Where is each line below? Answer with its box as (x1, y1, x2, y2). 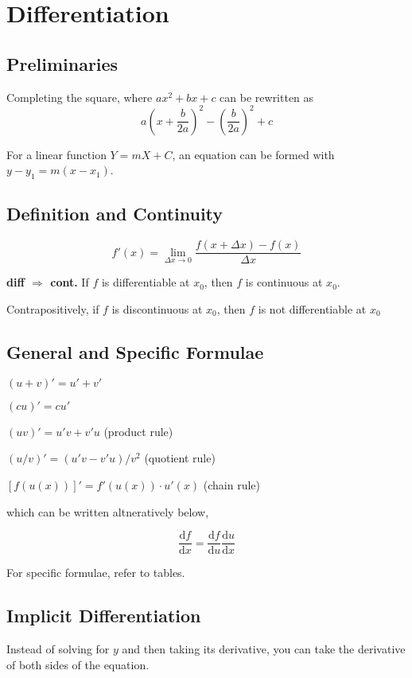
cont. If (50, 274, 89, 290)
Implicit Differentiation (6, 603, 201, 628)
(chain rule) (203, 476, 261, 493)
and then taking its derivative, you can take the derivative (122, 640, 406, 657)
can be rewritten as (220, 88, 314, 105)
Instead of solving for (6, 640, 110, 657)
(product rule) (103, 423, 173, 439)
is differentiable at (101, 274, 190, 290)
